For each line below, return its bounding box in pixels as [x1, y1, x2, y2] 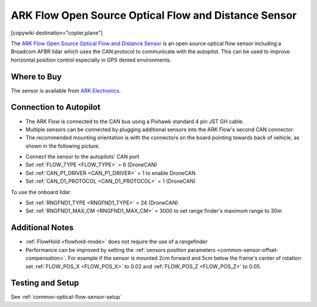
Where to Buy [11, 71, 62, 81]
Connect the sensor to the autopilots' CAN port [25, 153, 140, 161]
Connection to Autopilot [11, 103, 101, 112]
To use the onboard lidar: [11, 188, 72, 196]
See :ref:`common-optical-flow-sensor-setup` [11, 294, 122, 301]
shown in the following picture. [25, 142, 100, 149]
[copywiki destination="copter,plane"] [11, 29, 103, 36]
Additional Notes [11, 223, 74, 233]
